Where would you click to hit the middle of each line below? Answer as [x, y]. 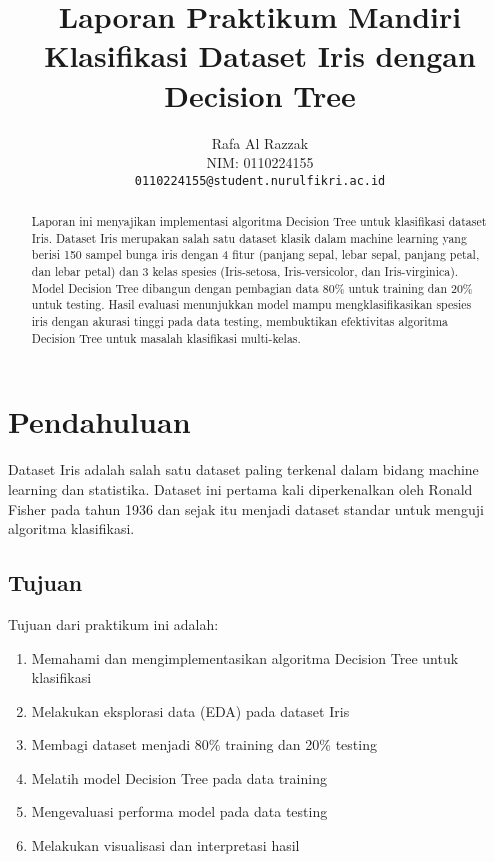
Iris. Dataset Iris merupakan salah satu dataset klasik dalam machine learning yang [249, 237]
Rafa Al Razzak [260, 142]
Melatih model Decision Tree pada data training [179, 777]
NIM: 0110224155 [260, 162]
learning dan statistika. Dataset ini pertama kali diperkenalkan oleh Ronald [240, 488]
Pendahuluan [99, 421]
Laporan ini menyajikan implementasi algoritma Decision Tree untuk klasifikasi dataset [259, 221]
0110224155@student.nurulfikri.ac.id [260, 180]
